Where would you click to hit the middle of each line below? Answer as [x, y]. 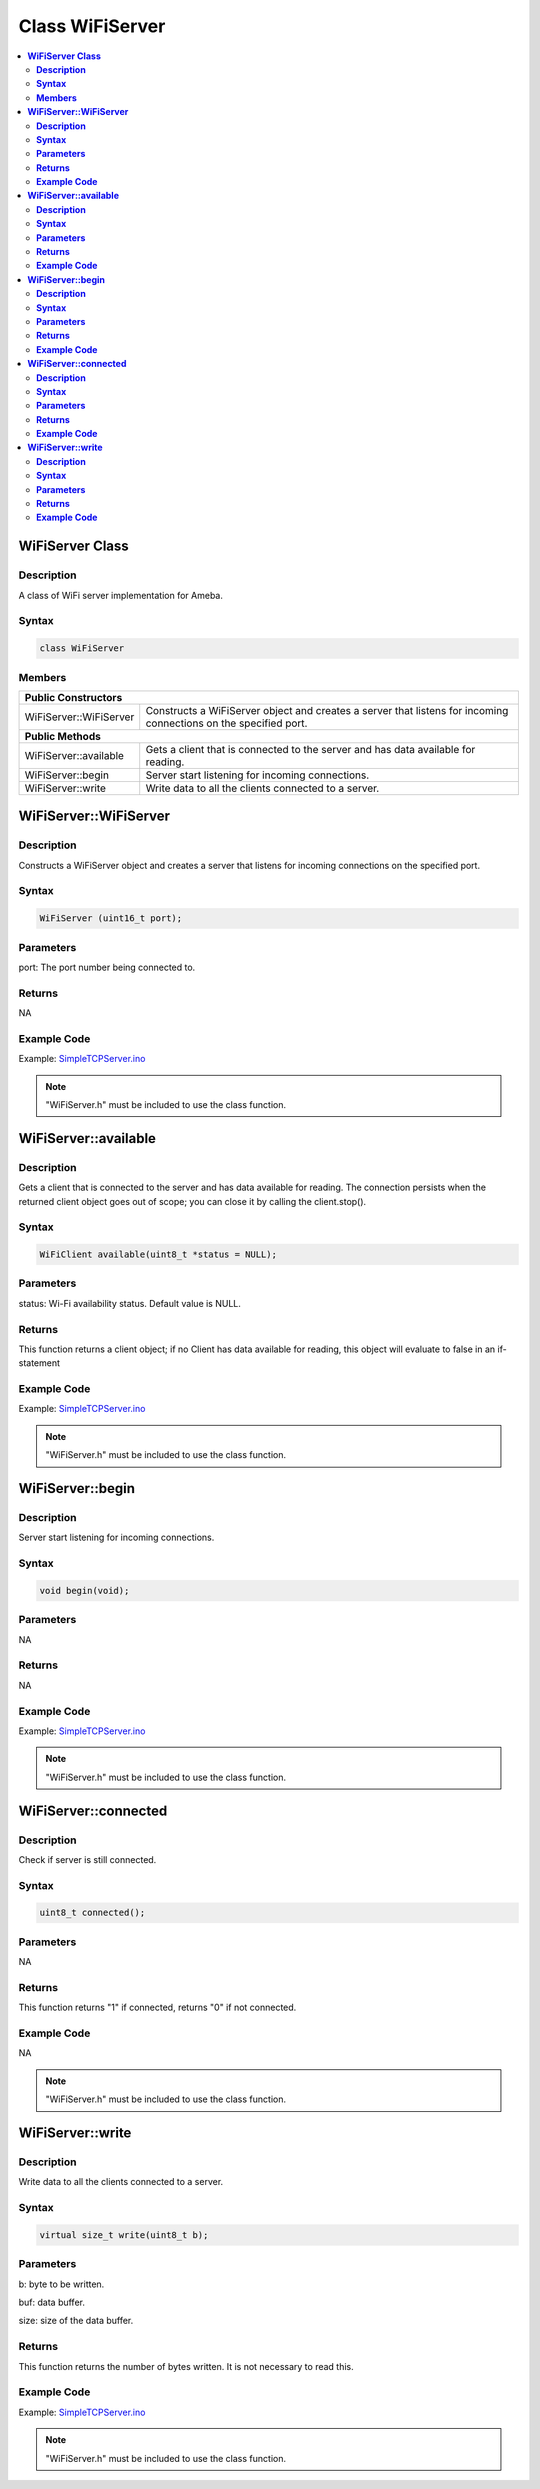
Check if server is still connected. [87, 1859]
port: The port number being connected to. [107, 967]
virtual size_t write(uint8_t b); [124, 2234]
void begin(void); [84, 1590]
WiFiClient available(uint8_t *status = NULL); [158, 1254]
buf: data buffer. [51, 2302]
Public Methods [63, 736]
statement [39, 1363]
